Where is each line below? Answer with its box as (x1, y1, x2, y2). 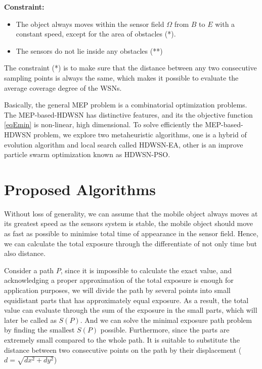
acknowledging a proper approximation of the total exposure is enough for (4, 275, 234, 285)
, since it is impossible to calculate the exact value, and (60, 265, 232, 275)
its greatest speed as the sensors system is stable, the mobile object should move (4, 218, 253, 229)
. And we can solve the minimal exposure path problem (80, 314, 252, 325)
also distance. (4, 248, 46, 259)
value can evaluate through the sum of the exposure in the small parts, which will (4, 305, 257, 315)
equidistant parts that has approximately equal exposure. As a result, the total (4, 294, 249, 305)
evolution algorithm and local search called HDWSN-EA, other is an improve (4, 139, 243, 150)
